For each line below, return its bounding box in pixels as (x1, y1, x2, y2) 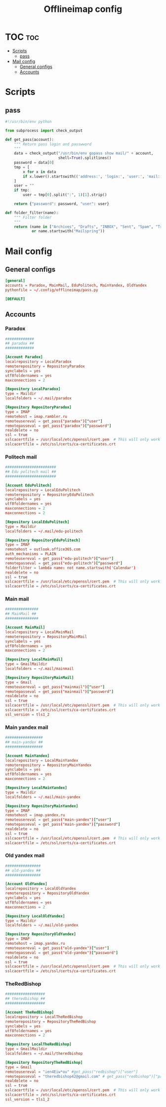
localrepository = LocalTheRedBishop (5, 1014, 83, 1019)
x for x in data (23, 169, 56, 174)
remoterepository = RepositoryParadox (5, 364, 85, 369)
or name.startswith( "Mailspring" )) (31, 229, 105, 234)
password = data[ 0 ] (14, 160, 54, 165)
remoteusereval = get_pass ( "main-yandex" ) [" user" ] (5, 817, 112, 822)
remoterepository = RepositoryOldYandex (5, 891, 90, 896)
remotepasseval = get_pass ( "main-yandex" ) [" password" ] (5, 822, 121, 827)
